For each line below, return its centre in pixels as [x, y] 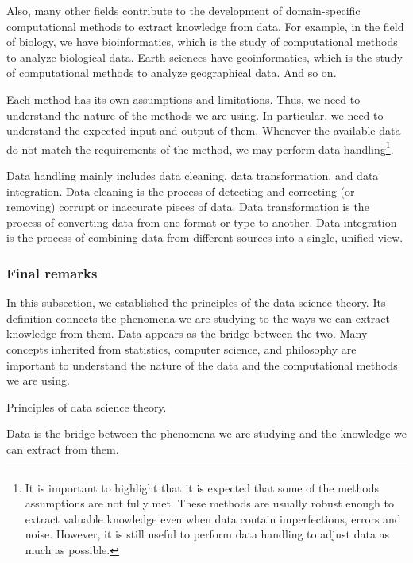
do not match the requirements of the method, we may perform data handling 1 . [200, 147]
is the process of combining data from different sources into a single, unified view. [205, 237]
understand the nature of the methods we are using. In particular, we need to [195, 115]
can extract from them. [63, 448]
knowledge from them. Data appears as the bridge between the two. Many [187, 333]
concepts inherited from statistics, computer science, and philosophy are [181, 349]
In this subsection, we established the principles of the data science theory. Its [196, 303]
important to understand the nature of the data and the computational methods [202, 364]
